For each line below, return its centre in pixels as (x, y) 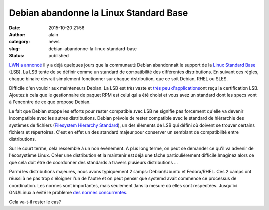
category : (20, 42)
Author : (17, 34)
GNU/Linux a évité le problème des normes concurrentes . (68, 193)
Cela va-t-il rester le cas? (35, 202)
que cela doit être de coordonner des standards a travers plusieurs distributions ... (94, 162)
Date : (15, 28)
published (59, 56)
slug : (14, 49)
